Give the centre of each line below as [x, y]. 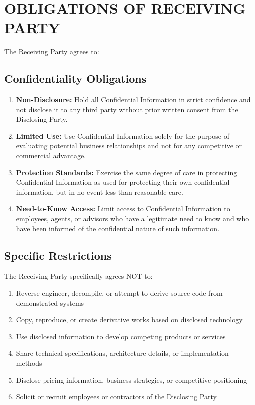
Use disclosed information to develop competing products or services [121, 336]
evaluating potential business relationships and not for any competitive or [129, 146]
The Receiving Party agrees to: [52, 52]
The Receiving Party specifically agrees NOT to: [78, 276]
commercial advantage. [51, 156]
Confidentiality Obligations [75, 79]
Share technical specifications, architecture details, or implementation [122, 353]
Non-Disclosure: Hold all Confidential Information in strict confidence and [133, 100]
